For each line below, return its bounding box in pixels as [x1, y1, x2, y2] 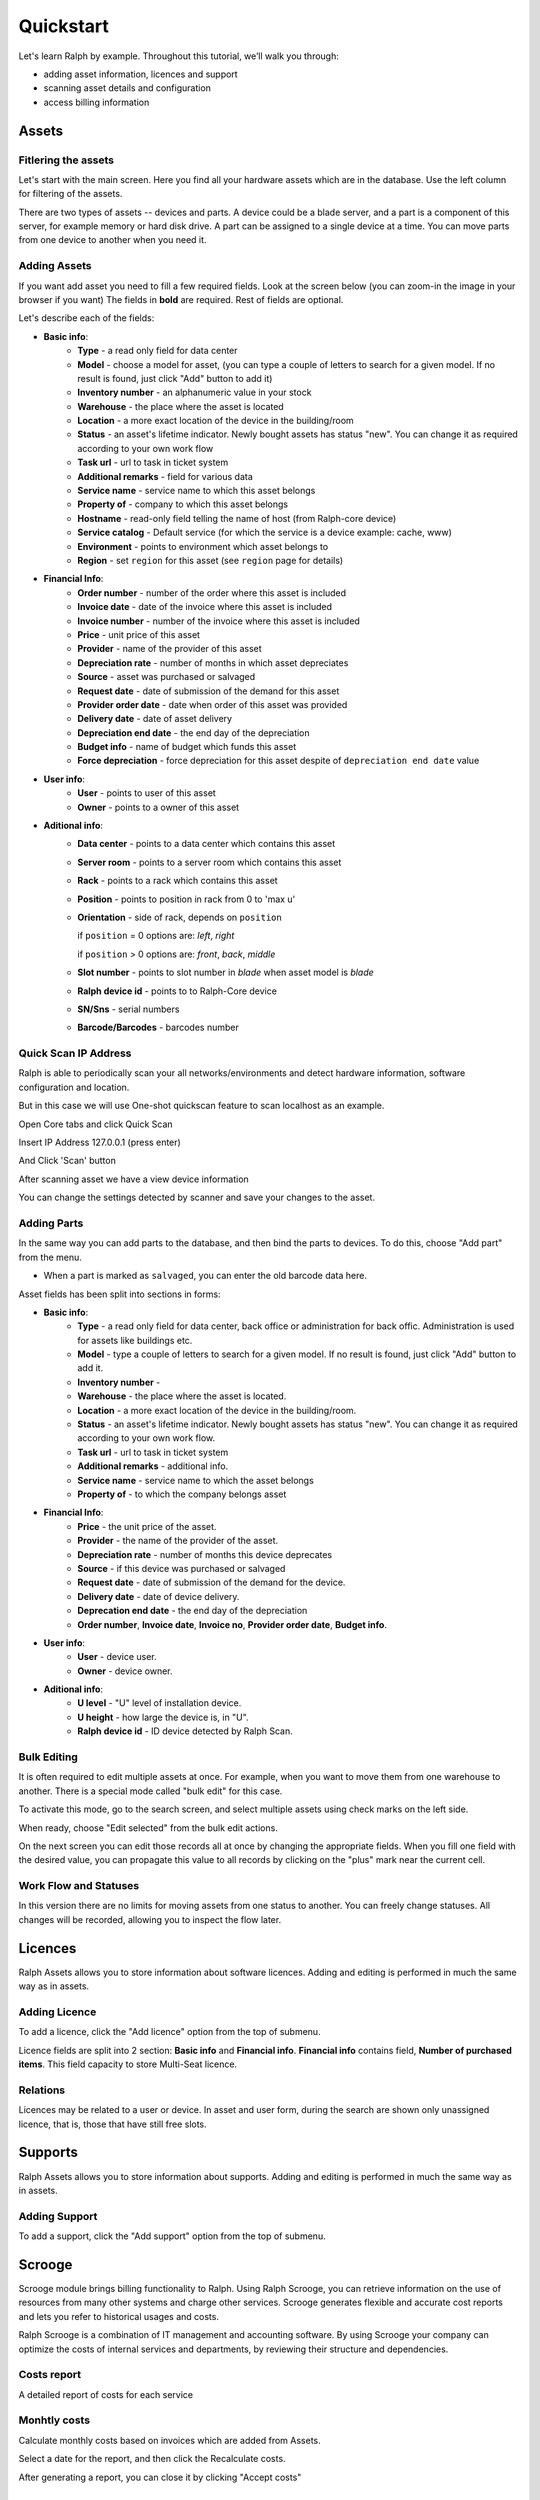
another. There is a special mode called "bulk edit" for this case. [18, 1785, 283, 1797]
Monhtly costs [18, 2413, 90, 2427]
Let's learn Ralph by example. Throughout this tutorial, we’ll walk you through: [18, 50, 339, 62]
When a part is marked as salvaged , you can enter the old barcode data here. [43, 1270, 367, 1282]
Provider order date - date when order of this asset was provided [77, 698, 348, 710]
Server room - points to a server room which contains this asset [77, 856, 342, 868]
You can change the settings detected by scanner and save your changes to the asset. [18, 1191, 375, 1204]
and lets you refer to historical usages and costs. [18, 2310, 220, 2322]
